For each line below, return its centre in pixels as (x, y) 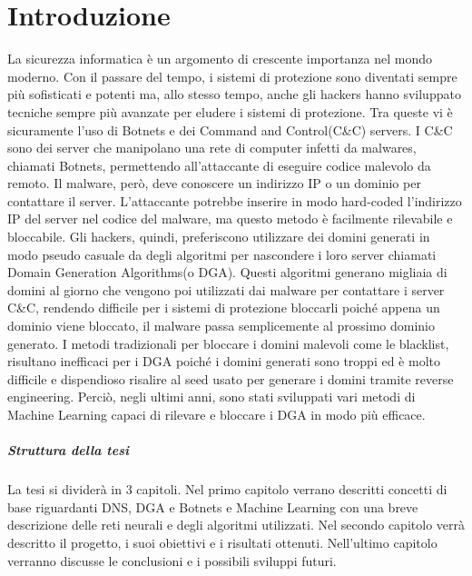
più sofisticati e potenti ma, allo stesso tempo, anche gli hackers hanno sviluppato (234, 94)
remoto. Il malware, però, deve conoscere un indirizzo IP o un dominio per (214, 183)
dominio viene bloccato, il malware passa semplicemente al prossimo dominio (221, 326)
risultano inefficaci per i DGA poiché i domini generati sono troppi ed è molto (224, 361)
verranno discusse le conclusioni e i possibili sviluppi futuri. (172, 560)
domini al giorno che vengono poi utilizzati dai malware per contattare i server (226, 289)
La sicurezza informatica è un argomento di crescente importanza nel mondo (220, 59)
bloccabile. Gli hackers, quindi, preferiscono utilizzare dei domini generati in (219, 237)
